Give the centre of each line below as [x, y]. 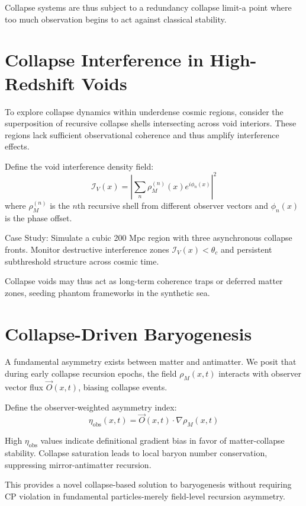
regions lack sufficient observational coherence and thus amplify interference [142, 134]
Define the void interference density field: [79, 166]
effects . [17, 146]
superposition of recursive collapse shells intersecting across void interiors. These [151, 123]
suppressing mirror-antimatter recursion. [78, 464]
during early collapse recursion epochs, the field [91, 373]
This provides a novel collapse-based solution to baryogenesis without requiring [148, 484]
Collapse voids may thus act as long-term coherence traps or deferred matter [144, 281]
